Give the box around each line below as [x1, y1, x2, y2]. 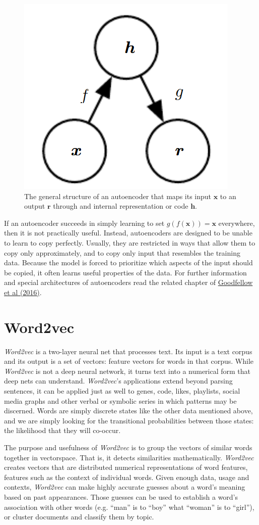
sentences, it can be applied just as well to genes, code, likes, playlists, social [4, 386, 240, 396]
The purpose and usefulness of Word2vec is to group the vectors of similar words [4, 442, 252, 452]
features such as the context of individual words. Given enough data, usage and [4, 471, 249, 482]
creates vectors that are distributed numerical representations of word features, [4, 462, 248, 472]
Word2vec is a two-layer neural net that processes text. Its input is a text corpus [4, 346, 252, 356]
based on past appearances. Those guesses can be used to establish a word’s [4, 491, 238, 502]
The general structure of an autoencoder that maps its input [24, 190, 212, 201]
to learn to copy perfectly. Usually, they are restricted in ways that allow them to [4, 237, 255, 248]
